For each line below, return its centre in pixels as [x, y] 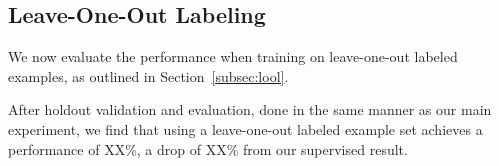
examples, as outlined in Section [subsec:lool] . [148, 75]
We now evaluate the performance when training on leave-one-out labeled [233, 56]
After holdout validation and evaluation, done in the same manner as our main [250, 109]
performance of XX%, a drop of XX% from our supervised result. [208, 148]
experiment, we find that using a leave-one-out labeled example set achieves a [245, 128]
